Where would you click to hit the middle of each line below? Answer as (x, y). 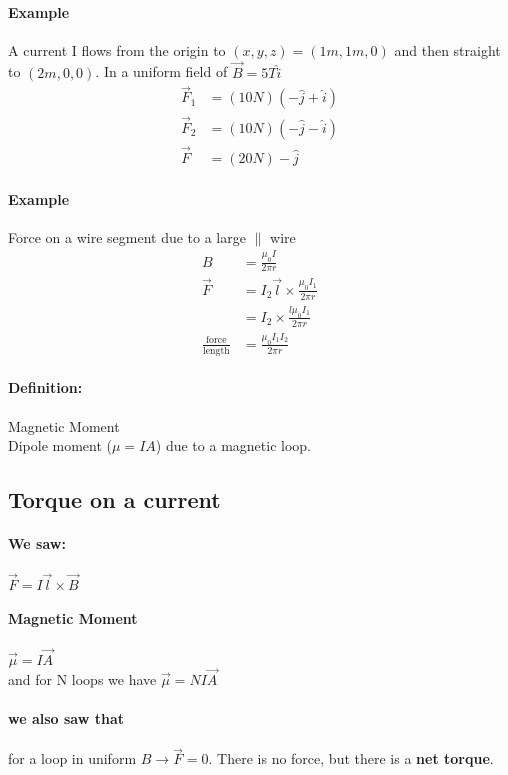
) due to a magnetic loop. (233, 445)
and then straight (447, 49)
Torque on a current (114, 499)
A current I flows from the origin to (117, 49)
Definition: (45, 387)
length (216, 350)
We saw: (37, 543)
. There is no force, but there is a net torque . (351, 758)
